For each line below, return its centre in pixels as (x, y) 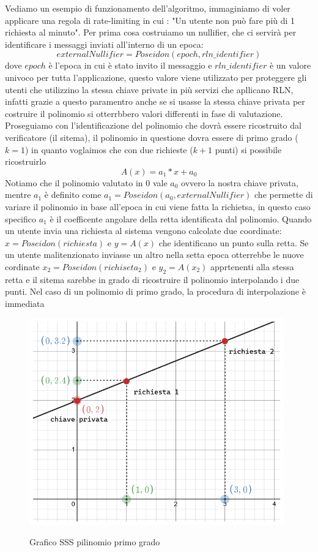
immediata (25, 303)
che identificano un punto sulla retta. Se (234, 242)
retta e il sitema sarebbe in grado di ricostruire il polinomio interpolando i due (152, 279)
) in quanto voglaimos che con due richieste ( (109, 149)
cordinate (22, 266)
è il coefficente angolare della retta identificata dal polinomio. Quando (181, 218)
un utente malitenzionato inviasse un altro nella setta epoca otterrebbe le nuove (154, 255)
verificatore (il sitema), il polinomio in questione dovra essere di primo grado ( (152, 137)
